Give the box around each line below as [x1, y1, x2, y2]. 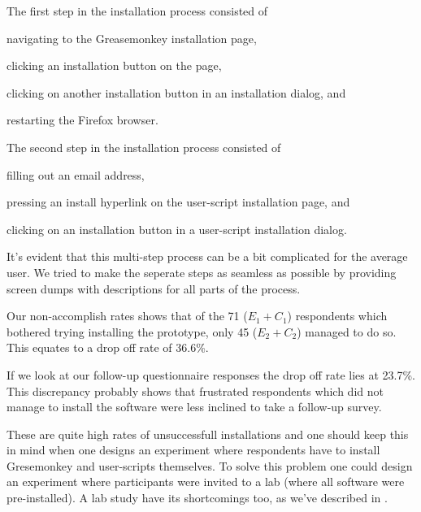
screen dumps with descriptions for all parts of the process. [7, 280, 301, 297]
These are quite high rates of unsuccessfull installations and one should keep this [7, 425, 409, 442]
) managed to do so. [297, 323, 397, 340]
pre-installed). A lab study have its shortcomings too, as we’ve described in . [7, 489, 388, 506]
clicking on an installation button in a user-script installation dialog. [7, 220, 347, 237]
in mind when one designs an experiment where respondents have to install [7, 441, 380, 458]
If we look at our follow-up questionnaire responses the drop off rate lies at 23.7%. [7, 366, 416, 383]
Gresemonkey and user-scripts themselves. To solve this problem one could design [7, 457, 413, 474]
